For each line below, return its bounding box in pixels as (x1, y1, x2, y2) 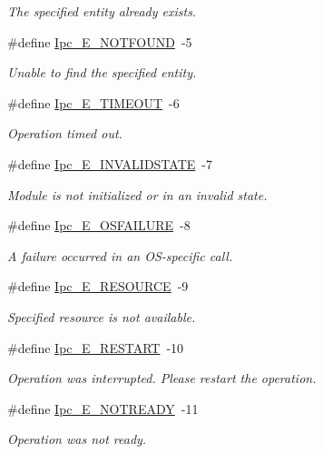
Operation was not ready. (7, 429, 147, 449)
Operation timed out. (7, 124, 122, 143)
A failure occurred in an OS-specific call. (7, 246, 233, 265)
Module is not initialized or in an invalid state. (7, 185, 268, 204)
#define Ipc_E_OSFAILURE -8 (7, 216, 191, 235)
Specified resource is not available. (7, 307, 196, 326)
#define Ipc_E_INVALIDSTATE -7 (7, 154, 212, 173)
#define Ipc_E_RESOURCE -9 (7, 277, 189, 296)
